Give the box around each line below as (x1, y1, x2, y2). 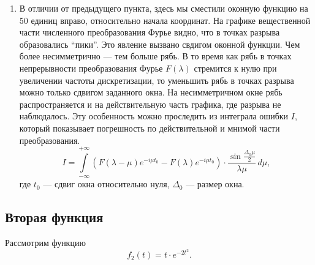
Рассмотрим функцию (5, 236, 86, 249)
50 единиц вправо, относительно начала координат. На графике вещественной (19, 13, 311, 26)
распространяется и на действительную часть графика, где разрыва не (19, 97, 281, 110)
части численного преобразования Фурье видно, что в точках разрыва (19, 26, 280, 39)
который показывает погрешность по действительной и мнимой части (19, 121, 280, 134)
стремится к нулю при (194, 61, 277, 74)
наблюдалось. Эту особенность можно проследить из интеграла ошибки (19, 110, 289, 122)
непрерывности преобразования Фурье (19, 61, 163, 74)
